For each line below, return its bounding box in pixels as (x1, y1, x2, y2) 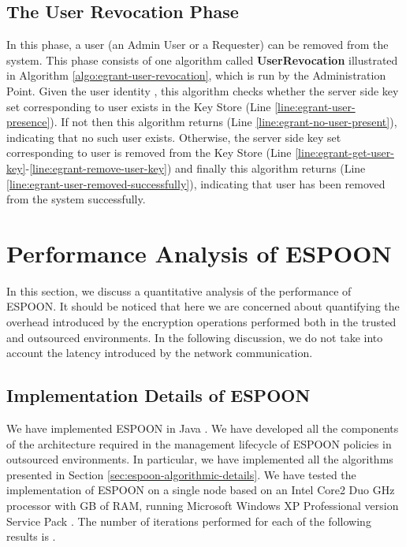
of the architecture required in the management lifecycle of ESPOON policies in (6, 435, 392, 452)
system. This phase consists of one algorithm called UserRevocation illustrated (6, 51, 398, 68)
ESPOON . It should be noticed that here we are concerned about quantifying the (6, 298, 400, 314)
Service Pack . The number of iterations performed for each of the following (6, 512, 371, 529)
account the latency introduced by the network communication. (6, 344, 313, 361)
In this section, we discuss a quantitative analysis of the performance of (6, 282, 352, 299)
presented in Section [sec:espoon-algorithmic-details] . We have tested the (6, 466, 356, 482)
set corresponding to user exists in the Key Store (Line (6, 98, 271, 114)
